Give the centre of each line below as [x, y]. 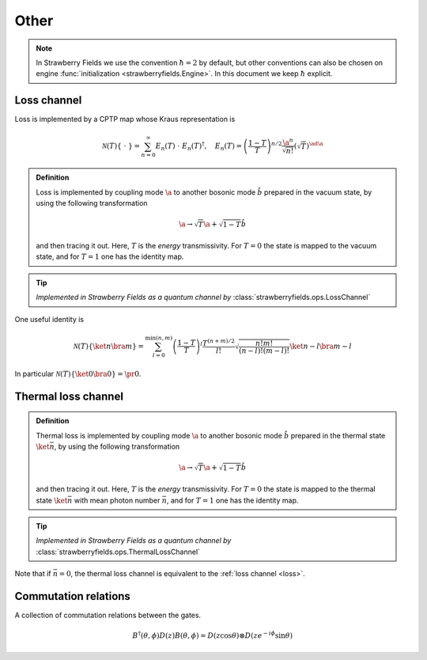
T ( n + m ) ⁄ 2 [218, 342]
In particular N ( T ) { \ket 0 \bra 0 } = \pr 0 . [78, 374]
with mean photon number [117, 500]
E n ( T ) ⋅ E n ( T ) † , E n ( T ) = [199, 146]
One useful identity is [49, 319]
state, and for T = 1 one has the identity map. [110, 256]
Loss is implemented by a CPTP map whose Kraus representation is [125, 119]
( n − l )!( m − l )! [264, 351]
